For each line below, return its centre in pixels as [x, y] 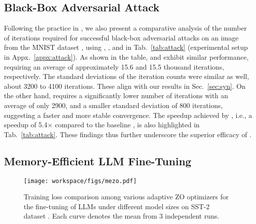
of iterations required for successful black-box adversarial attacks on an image [121, 37]
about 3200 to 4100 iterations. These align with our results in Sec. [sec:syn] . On [125, 86]
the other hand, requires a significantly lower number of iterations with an [116, 95]
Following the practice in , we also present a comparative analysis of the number [126, 28]
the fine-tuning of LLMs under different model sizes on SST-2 [117, 206]
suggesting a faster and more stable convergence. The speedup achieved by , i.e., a [128, 115]
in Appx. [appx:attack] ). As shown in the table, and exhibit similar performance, [126, 56]
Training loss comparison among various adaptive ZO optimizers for [126, 197]
